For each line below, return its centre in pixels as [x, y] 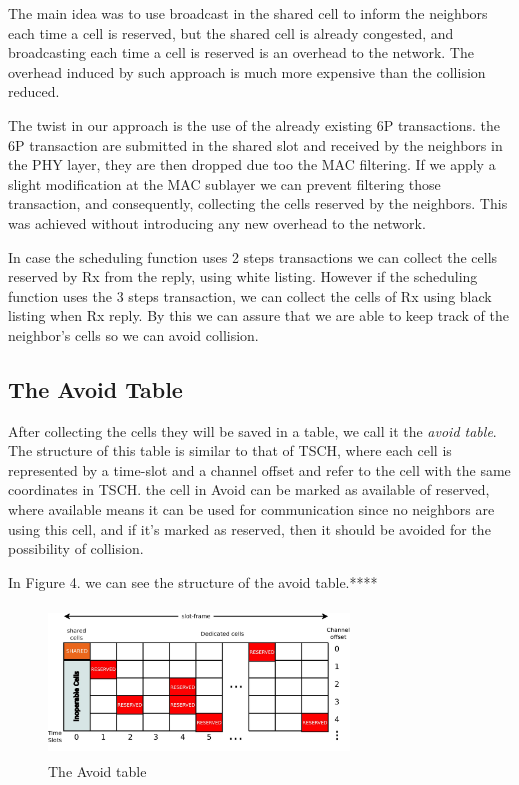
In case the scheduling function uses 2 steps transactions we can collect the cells [253, 256]
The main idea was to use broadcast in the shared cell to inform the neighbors [248, 13]
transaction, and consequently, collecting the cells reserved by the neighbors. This [258, 203]
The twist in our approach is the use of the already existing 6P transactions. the [254, 124]
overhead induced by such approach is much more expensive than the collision [247, 71]
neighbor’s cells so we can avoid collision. [133, 334]
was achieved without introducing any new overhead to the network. [217, 222]
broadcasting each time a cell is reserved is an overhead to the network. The [241, 52]
